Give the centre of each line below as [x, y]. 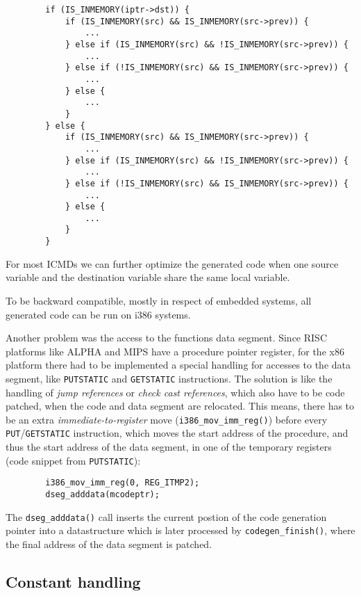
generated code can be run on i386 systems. [98, 314]
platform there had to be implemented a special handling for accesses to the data [178, 365]
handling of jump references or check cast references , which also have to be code [175, 392]
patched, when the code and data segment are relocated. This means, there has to [180, 406]
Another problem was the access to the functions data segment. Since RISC [166, 338]
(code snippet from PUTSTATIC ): [73, 460]
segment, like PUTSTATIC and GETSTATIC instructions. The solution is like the [169, 378]
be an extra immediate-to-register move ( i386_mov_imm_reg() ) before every [167, 419]
